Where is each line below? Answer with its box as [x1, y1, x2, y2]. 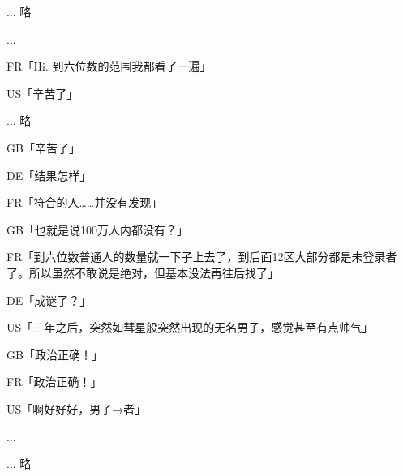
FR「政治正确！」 [6, 373, 102, 390]
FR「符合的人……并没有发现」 [6, 194, 163, 211]
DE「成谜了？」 [6, 291, 92, 308]
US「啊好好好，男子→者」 [6, 400, 147, 417]
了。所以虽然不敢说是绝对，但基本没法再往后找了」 [6, 264, 279, 281]
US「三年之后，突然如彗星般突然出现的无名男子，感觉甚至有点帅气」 [6, 319, 374, 336]
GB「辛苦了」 [6, 139, 80, 156]
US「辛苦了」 [6, 84, 79, 101]
